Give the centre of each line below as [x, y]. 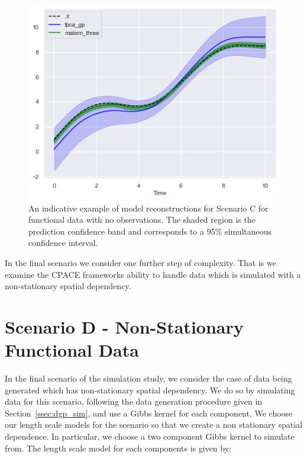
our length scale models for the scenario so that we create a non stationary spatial [154, 425]
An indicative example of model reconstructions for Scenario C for [148, 208]
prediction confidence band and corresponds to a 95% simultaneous [150, 231]
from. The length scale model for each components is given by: [118, 448]
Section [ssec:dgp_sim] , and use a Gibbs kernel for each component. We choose [149, 413]
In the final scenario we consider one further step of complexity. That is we [140, 262]
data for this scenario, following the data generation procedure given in [134, 401]
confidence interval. [63, 243]
